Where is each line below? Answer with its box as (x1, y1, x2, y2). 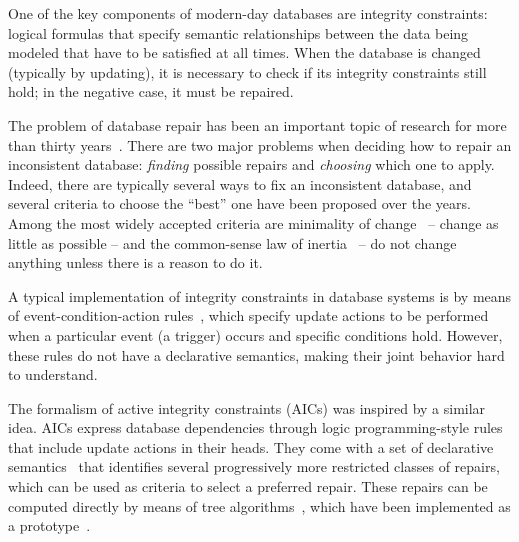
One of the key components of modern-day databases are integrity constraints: (8, 3, 488, 23)
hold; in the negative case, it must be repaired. (8, 81, 294, 102)
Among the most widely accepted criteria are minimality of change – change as (8, 212, 499, 233)
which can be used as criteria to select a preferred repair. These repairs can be (8, 476, 488, 497)
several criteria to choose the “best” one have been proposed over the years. (8, 193, 471, 214)
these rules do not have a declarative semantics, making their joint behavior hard (8, 344, 505, 365)
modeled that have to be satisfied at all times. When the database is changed (8, 42, 481, 63)
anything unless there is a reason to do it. (8, 252, 263, 273)
